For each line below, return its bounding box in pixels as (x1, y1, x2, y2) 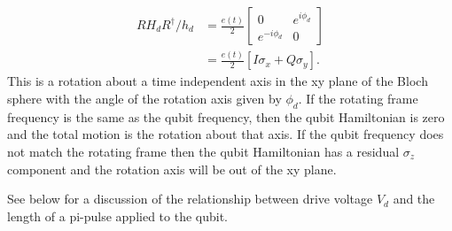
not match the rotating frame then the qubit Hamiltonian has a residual (7, 142, 400, 160)
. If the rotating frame (298, 89, 418, 107)
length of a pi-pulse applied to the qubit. (7, 206, 229, 225)
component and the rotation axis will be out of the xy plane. (7, 159, 337, 178)
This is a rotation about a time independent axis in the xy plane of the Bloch (7, 72, 428, 90)
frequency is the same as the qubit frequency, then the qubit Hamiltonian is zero (7, 107, 445, 126)
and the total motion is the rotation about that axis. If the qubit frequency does (7, 125, 444, 143)
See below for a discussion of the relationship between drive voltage (7, 189, 373, 208)
